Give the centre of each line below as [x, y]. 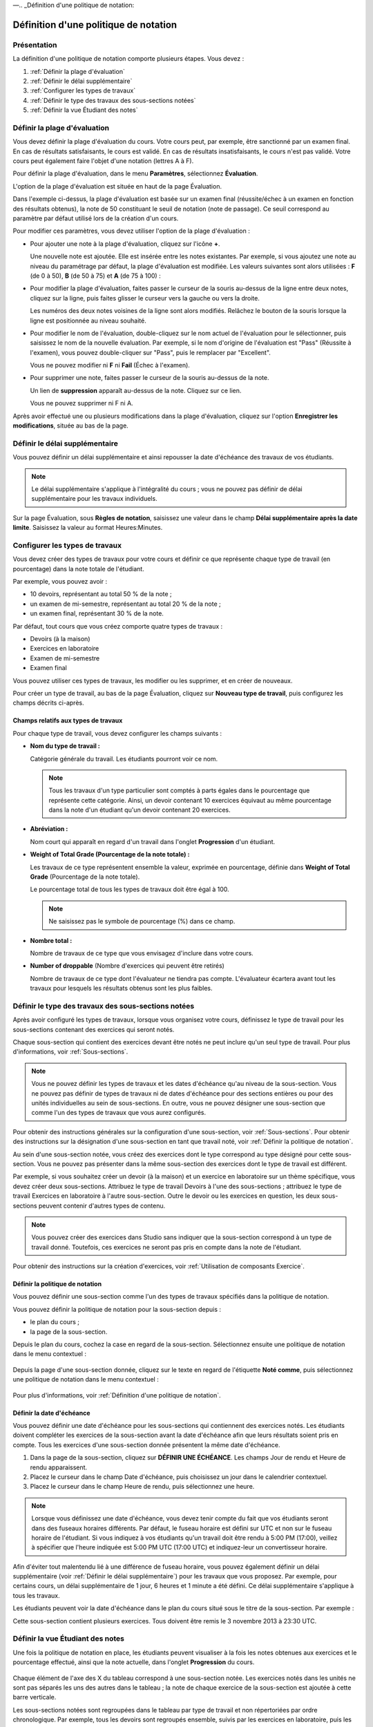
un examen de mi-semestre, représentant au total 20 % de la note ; [125, 604]
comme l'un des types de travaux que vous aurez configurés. [119, 1113]
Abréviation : [49, 829]
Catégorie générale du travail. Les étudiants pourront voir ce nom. [124, 758]
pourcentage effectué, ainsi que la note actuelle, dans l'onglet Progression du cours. [134, 1662]
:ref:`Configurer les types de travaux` [83, 90]
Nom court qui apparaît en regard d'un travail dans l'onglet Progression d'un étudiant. [153, 841]
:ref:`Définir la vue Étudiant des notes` [84, 110]
